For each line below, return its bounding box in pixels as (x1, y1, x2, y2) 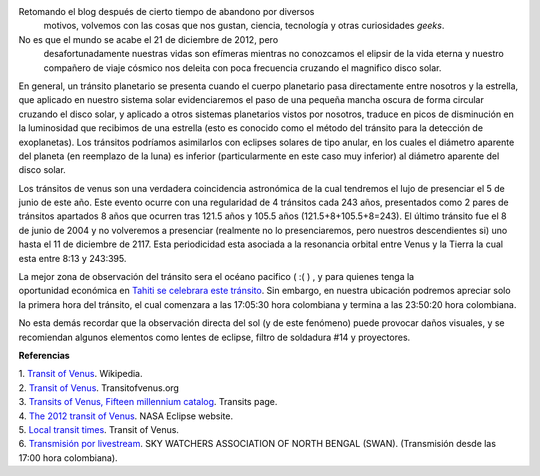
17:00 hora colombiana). (18, 451, 119, 464)
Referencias (18, 349, 70, 361)
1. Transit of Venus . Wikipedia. (18, 368, 144, 380)
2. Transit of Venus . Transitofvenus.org (18, 381, 180, 394)
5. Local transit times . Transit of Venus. (18, 423, 180, 435)
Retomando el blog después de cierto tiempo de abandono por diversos (18, 6, 315, 17)
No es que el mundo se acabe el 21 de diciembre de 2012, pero (18, 33, 279, 45)
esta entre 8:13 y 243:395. (18, 252, 127, 264)
